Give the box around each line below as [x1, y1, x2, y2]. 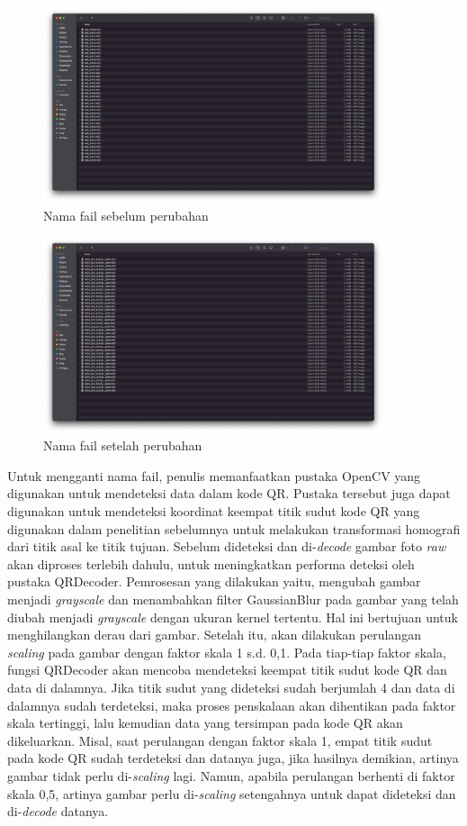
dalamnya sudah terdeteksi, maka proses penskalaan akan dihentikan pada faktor [7, 695, 456, 714]
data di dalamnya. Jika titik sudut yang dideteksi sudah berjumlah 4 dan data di [7, 677, 455, 696]
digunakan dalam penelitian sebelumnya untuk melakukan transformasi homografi [7, 519, 461, 538]
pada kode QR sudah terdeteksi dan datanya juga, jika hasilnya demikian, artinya [7, 749, 459, 767]
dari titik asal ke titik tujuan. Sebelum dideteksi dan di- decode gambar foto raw [7, 537, 446, 556]
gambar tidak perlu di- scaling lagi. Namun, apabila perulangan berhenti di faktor [7, 766, 455, 785]
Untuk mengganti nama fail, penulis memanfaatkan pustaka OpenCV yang [7, 466, 421, 485]
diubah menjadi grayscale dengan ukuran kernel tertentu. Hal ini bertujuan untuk [7, 607, 458, 626]
